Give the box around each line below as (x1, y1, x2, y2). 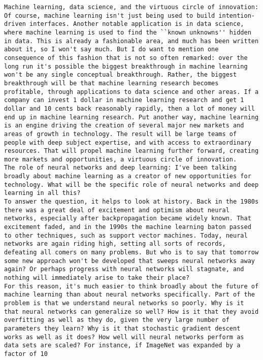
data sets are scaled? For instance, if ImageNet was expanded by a (4, 342, 241, 349)
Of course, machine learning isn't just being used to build (4, 12, 215, 19)
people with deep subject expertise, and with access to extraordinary (4, 139, 251, 146)
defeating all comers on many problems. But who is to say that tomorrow (4, 249, 259, 256)
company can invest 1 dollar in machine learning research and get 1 (4, 96, 244, 104)
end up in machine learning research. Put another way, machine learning (4, 113, 259, 121)
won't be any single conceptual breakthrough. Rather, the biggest (4, 71, 237, 79)
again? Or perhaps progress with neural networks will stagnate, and (4, 266, 244, 273)
